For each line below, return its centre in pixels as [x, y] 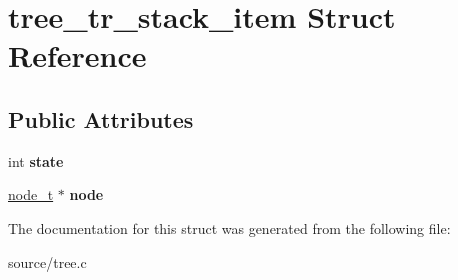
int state [36, 160]
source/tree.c [47, 261]
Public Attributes [101, 118]
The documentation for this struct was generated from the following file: [229, 227]
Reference [77, 55]
